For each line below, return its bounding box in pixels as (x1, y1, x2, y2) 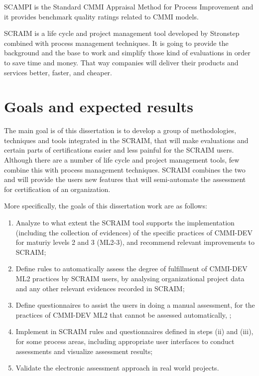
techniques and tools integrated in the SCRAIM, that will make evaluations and (4, 135, 249, 145)
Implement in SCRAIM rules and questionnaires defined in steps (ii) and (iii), (15, 326, 254, 337)
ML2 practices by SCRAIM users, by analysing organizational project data (15, 273, 245, 283)
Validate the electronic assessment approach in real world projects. (15, 363, 219, 373)
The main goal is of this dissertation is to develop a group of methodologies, (4, 125, 237, 136)
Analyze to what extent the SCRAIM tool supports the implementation (15, 217, 235, 228)
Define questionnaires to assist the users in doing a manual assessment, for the (15, 300, 255, 310)
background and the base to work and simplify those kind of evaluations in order (4, 47, 251, 58)
